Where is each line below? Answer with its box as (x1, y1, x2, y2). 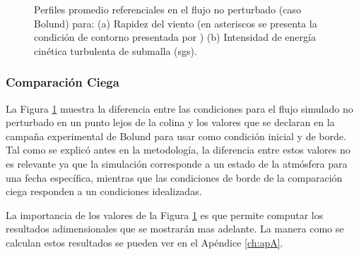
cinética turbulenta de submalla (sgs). (34, 43, 197, 58)
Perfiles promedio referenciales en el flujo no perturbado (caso (34, 2, 301, 16)
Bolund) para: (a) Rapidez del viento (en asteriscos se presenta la (34, 15, 317, 30)
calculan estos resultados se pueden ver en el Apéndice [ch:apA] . (6, 235, 283, 249)
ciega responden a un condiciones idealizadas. (6, 184, 202, 199)
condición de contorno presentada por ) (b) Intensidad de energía (34, 30, 316, 44)
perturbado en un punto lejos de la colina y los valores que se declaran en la (6, 115, 335, 130)
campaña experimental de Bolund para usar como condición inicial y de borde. (6, 128, 346, 143)
